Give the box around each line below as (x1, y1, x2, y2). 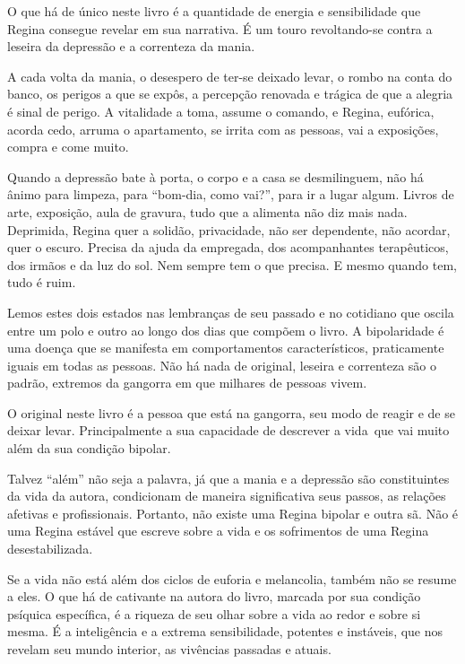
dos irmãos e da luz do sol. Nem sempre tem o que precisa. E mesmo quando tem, (7, 255, 457, 274)
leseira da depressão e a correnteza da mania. (7, 37, 255, 56)
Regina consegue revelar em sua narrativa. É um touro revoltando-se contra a (7, 19, 433, 38)
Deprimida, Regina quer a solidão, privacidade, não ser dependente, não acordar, (7, 220, 451, 239)
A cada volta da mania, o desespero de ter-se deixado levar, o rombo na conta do (7, 66, 452, 85)
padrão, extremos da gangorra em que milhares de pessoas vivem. (7, 373, 367, 392)
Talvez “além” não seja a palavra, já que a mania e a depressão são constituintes (7, 468, 450, 487)
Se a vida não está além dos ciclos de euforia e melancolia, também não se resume (7, 569, 457, 588)
